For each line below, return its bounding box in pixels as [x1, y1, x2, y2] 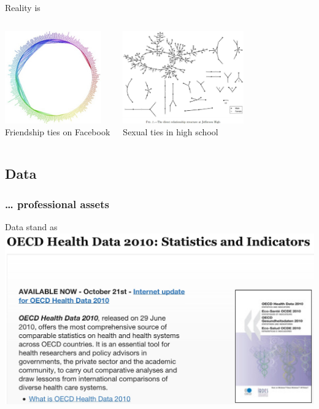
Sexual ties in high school [123, 126, 218, 138]
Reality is [5, 1, 40, 13]
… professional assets [5, 196, 109, 211]
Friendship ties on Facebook [5, 126, 110, 138]
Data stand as [5, 220, 58, 233]
